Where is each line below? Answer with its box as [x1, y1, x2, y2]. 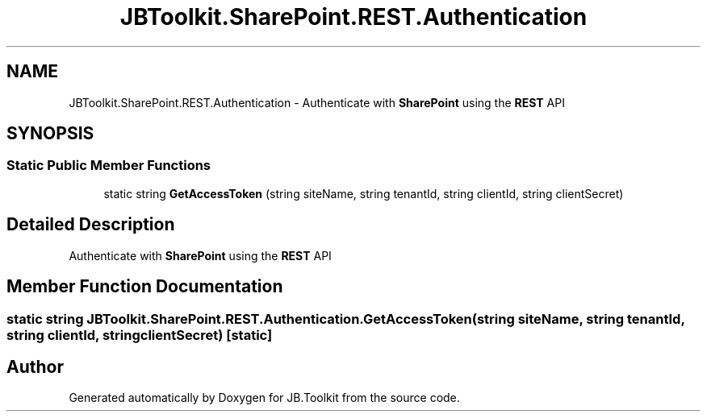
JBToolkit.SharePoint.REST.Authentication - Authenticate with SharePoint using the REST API [69, 95, 565, 110]
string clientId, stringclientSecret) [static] [6, 326, 273, 343]
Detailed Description [6, 214, 175, 235]
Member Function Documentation [6, 276, 283, 297]
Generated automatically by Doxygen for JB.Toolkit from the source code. [69, 391, 460, 405]
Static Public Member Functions [6, 157, 211, 174]
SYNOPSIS [6, 123, 94, 144]
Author [6, 356, 64, 377]
